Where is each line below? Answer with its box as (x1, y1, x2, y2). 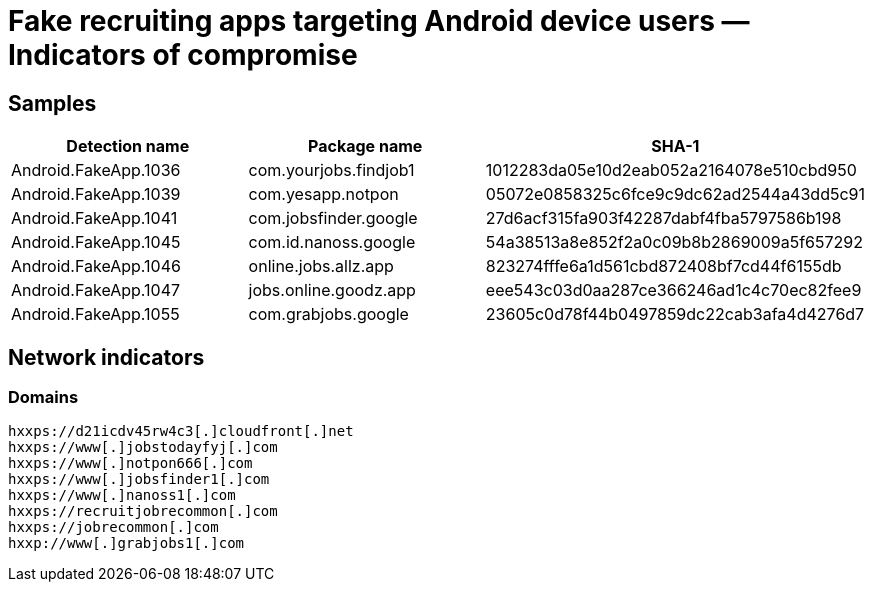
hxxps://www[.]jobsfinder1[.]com (8, 471, 270, 488)
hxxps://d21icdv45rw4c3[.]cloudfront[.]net (8, 423, 354, 440)
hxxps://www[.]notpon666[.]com (8, 455, 253, 472)
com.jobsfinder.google (248, 208, 418, 229)
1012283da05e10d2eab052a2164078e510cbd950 (485, 160, 857, 181)
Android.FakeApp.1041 (11, 208, 178, 229)
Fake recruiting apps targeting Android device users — (8, 4, 750, 38)
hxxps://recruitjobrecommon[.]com (8, 503, 278, 520)
